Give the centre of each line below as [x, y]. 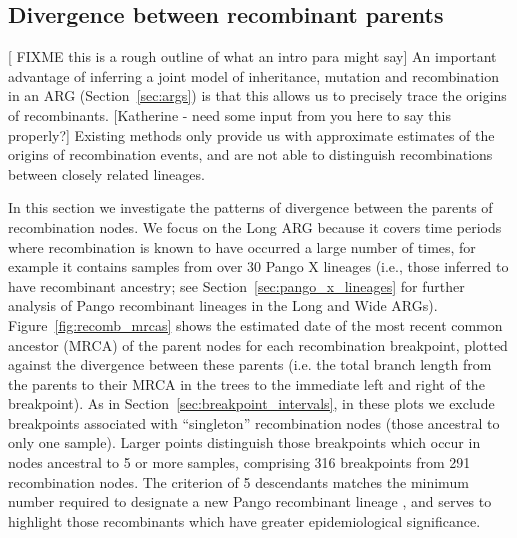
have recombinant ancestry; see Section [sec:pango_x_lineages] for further [236, 285]
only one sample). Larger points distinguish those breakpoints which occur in [244, 442]
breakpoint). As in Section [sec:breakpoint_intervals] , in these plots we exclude [251, 403]
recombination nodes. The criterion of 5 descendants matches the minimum [238, 481]
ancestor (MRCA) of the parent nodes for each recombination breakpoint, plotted [258, 344]
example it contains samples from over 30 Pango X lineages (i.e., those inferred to [258, 266]
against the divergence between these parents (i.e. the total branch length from [250, 364]
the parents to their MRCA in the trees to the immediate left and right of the [246, 383]
